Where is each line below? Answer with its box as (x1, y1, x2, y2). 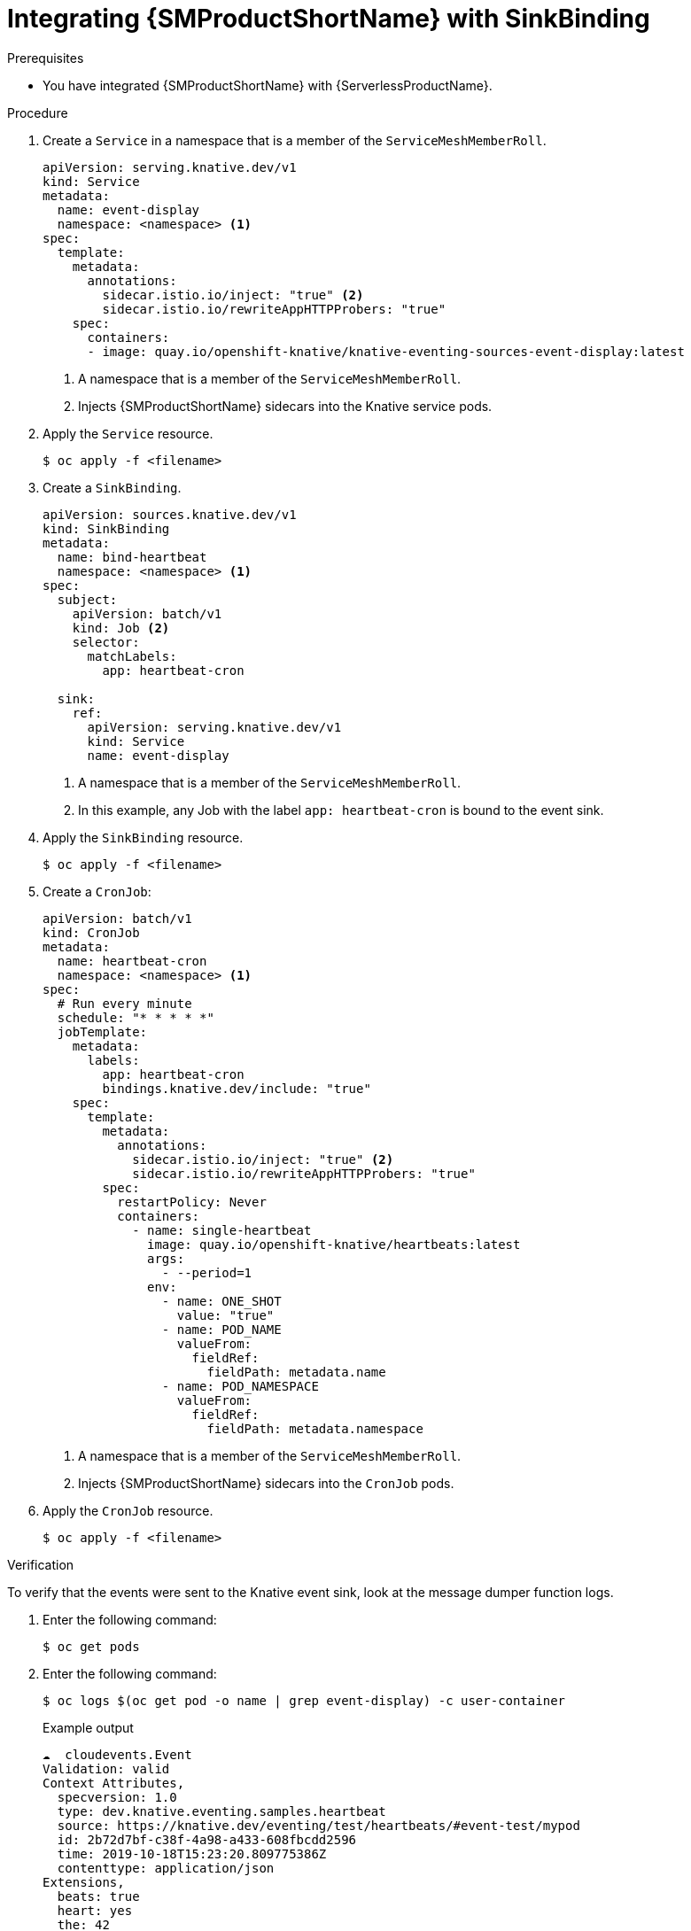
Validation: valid (43, 1761, 170, 1776)
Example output (43, 1719, 134, 1735)
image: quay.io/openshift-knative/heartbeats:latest (147, 1237, 521, 1252)
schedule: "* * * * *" (57, 1010, 214, 1025)
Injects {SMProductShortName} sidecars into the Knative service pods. (78, 398, 493, 414)
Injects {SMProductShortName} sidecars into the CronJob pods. (78, 1475, 454, 1491)
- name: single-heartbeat (132, 1222, 312, 1237)
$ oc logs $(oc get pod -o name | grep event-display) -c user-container (43, 1693, 566, 1708)
